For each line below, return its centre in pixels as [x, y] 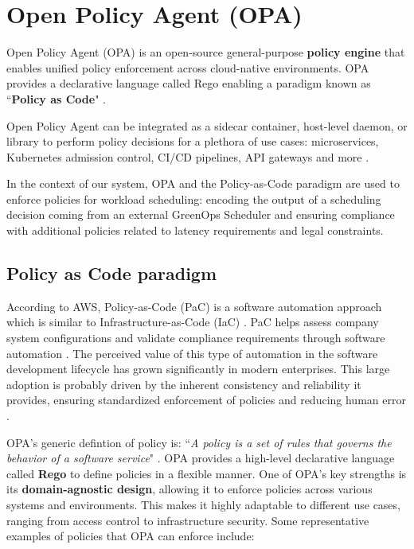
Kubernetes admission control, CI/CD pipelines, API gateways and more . [188, 156]
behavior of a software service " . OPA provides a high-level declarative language [201, 458]
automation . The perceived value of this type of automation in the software [192, 353]
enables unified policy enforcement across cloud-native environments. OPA [188, 67]
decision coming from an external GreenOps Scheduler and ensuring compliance [201, 214]
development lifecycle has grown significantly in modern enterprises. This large [198, 369]
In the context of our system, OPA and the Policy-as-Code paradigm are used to [203, 183]
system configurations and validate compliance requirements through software [196, 338]
